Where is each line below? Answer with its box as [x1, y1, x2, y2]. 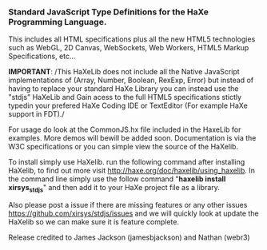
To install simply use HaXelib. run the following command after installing [8, 157, 245, 167]
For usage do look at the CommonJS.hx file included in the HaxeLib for [8, 125, 241, 134]
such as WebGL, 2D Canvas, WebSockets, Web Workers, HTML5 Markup [8, 43, 249, 53]
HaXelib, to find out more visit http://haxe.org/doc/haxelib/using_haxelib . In [8, 166, 256, 176]
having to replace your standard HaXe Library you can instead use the [8, 84, 239, 93]
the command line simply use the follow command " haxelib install [8, 174, 226, 184]
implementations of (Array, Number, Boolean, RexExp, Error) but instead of [8, 75, 254, 85]
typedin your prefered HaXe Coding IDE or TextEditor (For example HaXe [8, 101, 248, 110]
